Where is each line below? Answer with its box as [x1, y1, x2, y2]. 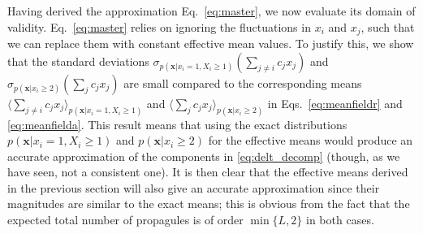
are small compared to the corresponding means [123, 74, 362, 91]
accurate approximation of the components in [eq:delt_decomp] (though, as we [7, 147, 400, 164]
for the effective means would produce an [208, 132, 413, 149]
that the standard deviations [7, 52, 149, 69]
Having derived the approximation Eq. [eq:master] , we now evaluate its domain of [7, 2, 416, 19]
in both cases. [306, 211, 374, 228]
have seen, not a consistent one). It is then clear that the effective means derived [7, 163, 408, 180]
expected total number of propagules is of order [7, 211, 244, 228]
